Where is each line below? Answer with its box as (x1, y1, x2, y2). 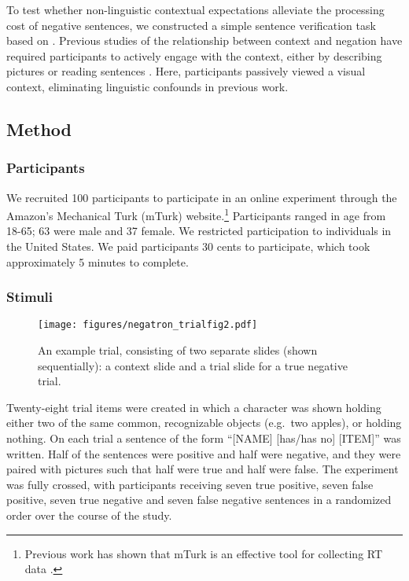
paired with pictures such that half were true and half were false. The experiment (6, 461, 399, 477)
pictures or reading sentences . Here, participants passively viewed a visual (6, 63, 366, 79)
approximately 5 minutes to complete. (6, 253, 189, 270)
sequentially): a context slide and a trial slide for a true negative (38, 357, 348, 373)
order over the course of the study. (6, 507, 172, 523)
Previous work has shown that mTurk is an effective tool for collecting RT (24, 545, 383, 561)
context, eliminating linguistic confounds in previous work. (6, 78, 289, 94)
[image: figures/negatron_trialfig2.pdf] (38, 319, 258, 331)
